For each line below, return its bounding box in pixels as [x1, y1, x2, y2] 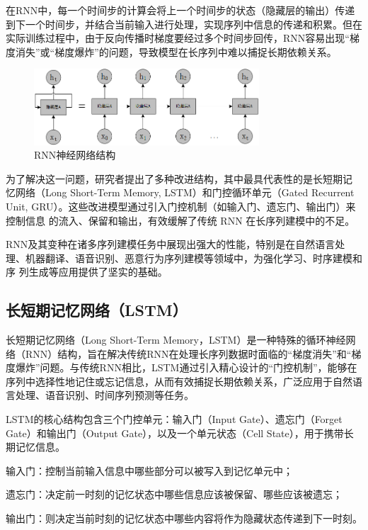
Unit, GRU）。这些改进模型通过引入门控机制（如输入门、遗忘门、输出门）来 [6, 198, 356, 213]
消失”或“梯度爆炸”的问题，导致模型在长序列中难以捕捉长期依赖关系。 [15, 44, 337, 59]
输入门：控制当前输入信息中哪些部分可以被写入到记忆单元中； [6, 463, 293, 478]
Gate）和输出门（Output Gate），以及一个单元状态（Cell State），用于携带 [6, 425, 344, 440]
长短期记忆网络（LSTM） [6, 299, 188, 321]
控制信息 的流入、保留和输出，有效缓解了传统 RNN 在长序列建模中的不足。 [6, 213, 355, 227]
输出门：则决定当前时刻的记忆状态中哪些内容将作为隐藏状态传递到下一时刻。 [6, 511, 362, 526]
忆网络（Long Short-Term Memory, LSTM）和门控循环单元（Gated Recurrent [6, 185, 355, 200]
